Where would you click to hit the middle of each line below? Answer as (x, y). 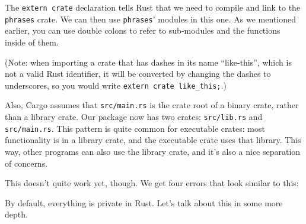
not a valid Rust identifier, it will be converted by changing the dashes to (138, 74)
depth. (16, 214)
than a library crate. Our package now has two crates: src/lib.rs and (134, 116)
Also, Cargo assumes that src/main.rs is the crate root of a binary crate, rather (152, 105)
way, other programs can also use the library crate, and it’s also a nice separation (153, 151)
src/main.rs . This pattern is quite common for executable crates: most (135, 128)
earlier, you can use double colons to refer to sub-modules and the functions (143, 30)
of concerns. (26, 163)
